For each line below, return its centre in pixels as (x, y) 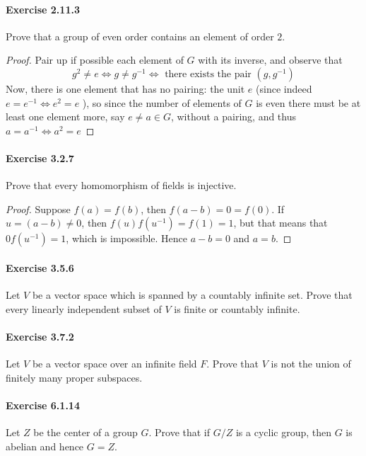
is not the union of (311, 364)
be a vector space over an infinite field (114, 364)
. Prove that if (179, 432)
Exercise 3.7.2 (40, 336)
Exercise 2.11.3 (43, 9)
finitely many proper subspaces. (74, 377)
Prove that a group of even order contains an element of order (140, 36)
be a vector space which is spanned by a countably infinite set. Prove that (192, 295)
